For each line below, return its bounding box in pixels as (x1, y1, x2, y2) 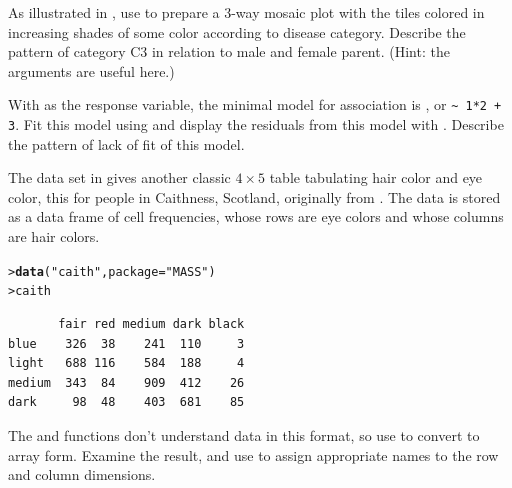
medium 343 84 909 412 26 (8, 375, 245, 390)
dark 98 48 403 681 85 (8, 395, 245, 410)
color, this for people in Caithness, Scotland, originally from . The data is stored (8, 186, 501, 207)
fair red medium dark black (58, 316, 245, 331)
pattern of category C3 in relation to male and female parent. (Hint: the (8, 41, 450, 62)
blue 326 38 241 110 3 (8, 336, 245, 351)
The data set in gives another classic (8, 167, 231, 188)
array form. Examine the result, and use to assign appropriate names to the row (8, 444, 499, 465)
